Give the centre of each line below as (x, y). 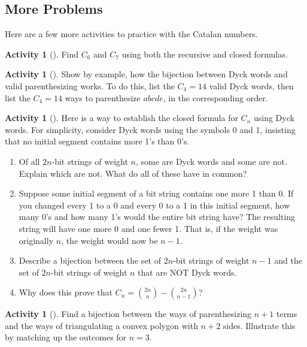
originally (36, 240)
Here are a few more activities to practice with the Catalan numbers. (131, 34)
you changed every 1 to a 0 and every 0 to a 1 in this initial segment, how (154, 205)
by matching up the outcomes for (66, 337)
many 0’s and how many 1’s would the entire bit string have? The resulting (157, 217)
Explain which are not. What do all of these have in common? (133, 173)
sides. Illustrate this (259, 325)
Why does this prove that (66, 292)
